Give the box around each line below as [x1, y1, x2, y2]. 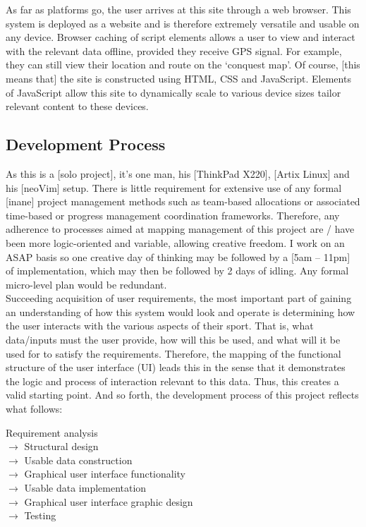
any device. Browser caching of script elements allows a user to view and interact [6, 30, 355, 44]
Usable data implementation [24, 480, 147, 495]
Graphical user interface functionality [24, 466, 186, 481]
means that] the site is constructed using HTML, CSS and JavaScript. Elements [6, 71, 351, 85]
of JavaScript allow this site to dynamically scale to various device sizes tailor [6, 85, 341, 99]
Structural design [24, 439, 99, 454]
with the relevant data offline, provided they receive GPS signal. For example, [6, 43, 342, 58]
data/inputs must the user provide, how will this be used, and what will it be [6, 332, 341, 347]
